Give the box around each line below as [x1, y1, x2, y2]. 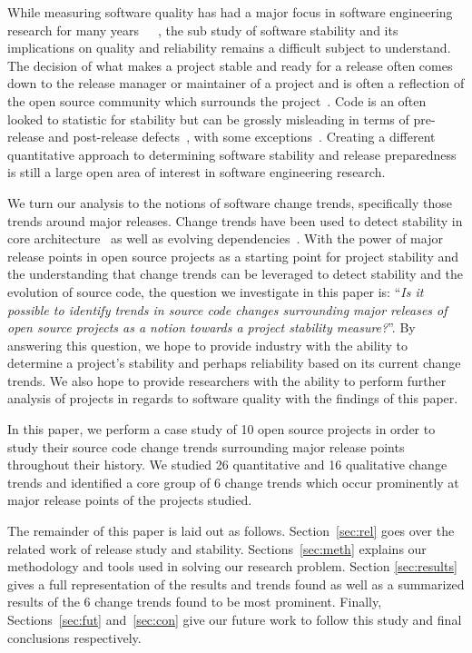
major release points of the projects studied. [7, 490, 252, 510]
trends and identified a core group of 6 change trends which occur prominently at [7, 472, 459, 491]
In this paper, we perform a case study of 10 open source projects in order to [7, 420, 436, 439]
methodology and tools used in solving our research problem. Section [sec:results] [7, 557, 457, 576]
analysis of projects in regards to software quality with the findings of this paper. [7, 389, 458, 408]
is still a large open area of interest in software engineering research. [7, 163, 386, 182]
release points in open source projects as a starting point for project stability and [7, 246, 459, 265]
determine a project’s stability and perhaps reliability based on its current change [7, 353, 461, 372]
